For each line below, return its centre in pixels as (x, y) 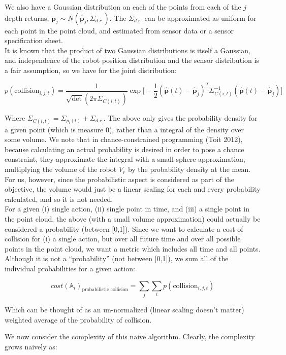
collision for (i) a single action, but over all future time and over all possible (123, 239)
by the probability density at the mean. (189, 169)
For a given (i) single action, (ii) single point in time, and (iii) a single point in (127, 209)
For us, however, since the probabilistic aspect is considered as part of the (120, 179)
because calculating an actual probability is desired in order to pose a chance (124, 149)
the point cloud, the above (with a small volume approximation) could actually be (133, 219)
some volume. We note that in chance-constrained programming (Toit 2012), (124, 139)
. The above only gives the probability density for (180, 117)
